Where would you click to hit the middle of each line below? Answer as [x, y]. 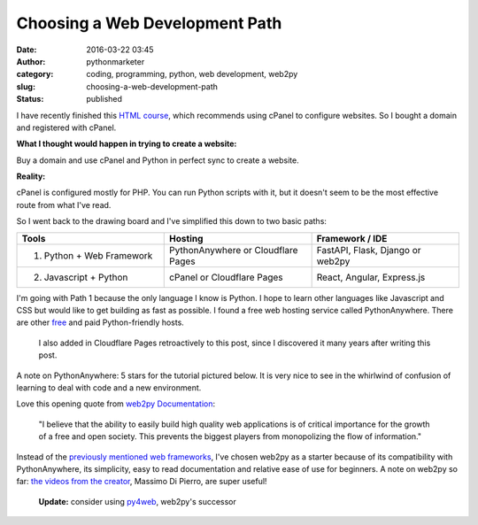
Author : [31, 61]
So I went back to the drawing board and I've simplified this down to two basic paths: [172, 221]
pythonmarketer [116, 61]
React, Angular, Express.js [371, 277]
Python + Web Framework [98, 255]
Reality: [31, 176]
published [104, 99]
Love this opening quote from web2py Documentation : [116, 404]
